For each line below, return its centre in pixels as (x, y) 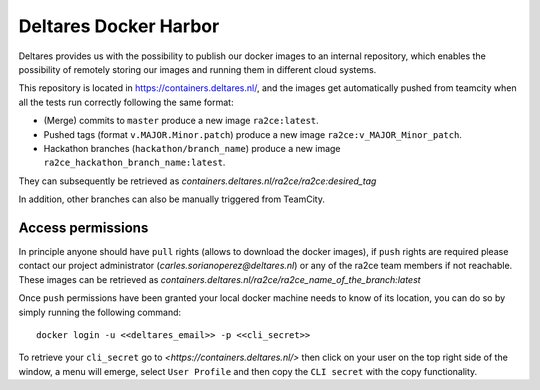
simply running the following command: (100, 312)
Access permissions (83, 227)
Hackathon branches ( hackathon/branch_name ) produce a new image (192, 148)
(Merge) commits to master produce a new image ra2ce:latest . (181, 121)
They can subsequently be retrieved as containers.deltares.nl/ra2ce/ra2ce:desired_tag (197, 181)
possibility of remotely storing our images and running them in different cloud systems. (197, 69)
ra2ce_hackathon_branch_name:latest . (134, 162)
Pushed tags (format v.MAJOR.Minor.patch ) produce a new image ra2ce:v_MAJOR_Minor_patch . (252, 134)
